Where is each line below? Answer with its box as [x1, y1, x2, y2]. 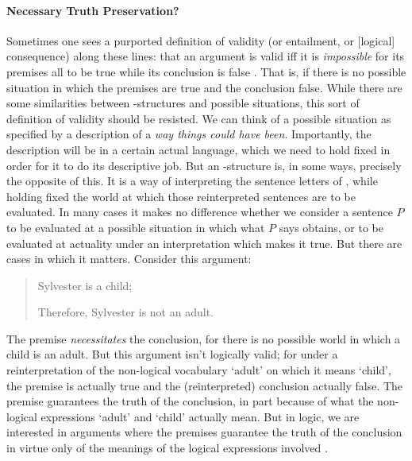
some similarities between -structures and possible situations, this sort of [6, 95, 360, 111]
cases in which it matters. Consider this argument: [6, 250, 252, 267]
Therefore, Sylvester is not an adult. [37, 304, 214, 320]
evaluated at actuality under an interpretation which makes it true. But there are [6, 234, 402, 251]
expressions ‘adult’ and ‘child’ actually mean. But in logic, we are [40, 408, 360, 424]
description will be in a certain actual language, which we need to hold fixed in [6, 141, 391, 157]
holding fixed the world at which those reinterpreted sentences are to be [6, 188, 356, 204]
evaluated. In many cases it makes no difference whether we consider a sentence [6, 203, 393, 220]
